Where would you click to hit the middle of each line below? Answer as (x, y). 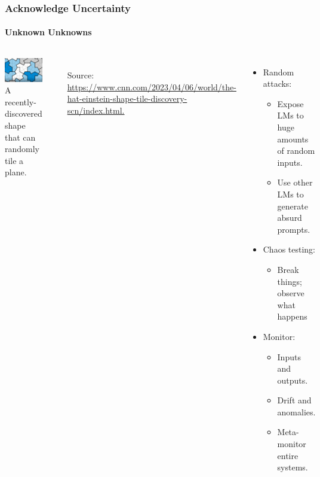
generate (293, 206)
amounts (293, 139)
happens (292, 316)
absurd (290, 218)
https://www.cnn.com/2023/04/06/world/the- (152, 86)
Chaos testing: (289, 249)
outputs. (293, 380)
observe (291, 293)
